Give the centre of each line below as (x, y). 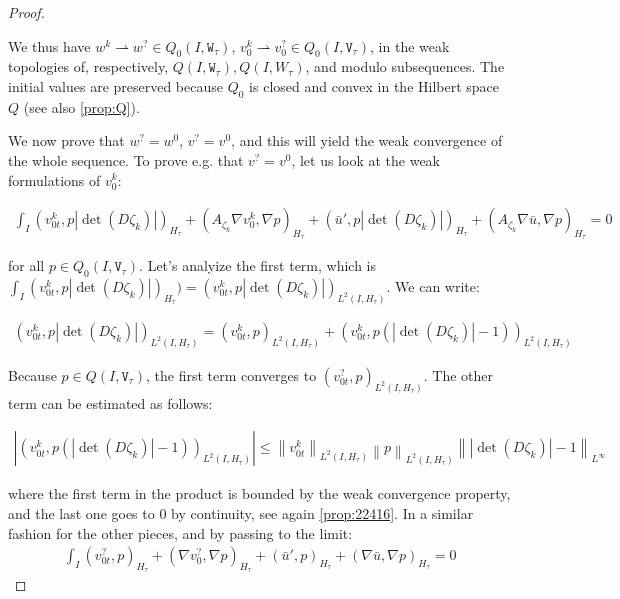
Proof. (26, 12)
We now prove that (66, 140)
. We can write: (433, 286)
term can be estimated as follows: (110, 402)
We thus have (49, 45)
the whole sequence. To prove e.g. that (126, 159)
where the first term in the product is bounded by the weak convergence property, (259, 493)
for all (26, 265)
